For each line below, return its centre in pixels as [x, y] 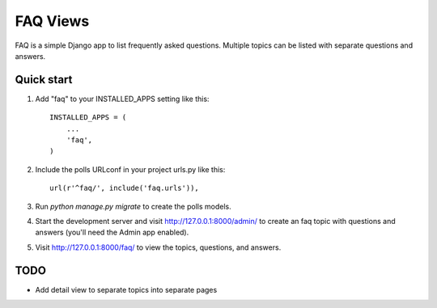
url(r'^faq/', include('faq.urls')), [125, 188]
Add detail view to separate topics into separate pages [126, 289]
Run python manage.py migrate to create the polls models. [133, 206]
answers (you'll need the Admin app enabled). [112, 232]
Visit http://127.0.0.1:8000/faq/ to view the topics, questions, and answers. [158, 247]
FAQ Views [52, 21]
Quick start [44, 80]
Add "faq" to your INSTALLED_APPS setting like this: [122, 99]
